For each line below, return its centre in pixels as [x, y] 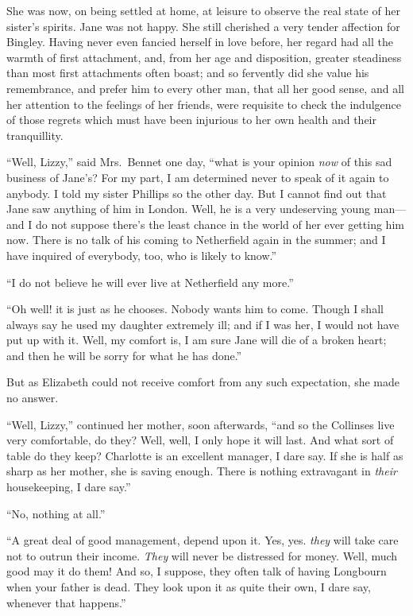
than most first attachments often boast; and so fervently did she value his [188, 73]
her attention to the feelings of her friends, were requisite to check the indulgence [204, 104]
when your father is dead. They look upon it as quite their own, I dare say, [189, 587]
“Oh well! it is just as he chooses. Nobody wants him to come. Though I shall [195, 309]
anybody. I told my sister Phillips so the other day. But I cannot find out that [197, 193]
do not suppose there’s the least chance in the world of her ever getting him [220, 224]
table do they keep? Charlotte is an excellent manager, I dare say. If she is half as [205, 455]
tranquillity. [35, 135]
